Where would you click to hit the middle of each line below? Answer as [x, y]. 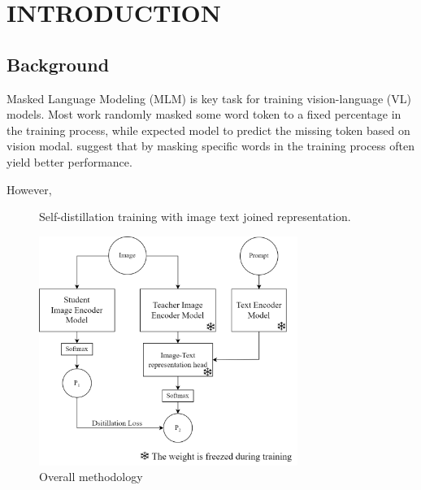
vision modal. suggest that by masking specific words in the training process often [211, 146]
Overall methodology [91, 477]
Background [58, 64]
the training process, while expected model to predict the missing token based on [208, 130]
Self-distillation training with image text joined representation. [195, 217]
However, [29, 189]
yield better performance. [69, 161]
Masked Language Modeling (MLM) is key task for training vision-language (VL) [209, 98]
